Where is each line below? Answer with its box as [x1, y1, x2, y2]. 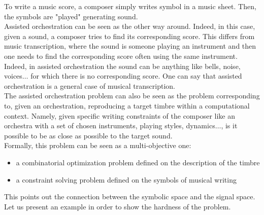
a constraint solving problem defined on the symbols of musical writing [16, 174, 237, 185]
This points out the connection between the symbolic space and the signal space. [4, 191, 255, 202]
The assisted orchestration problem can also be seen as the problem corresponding [4, 90, 260, 101]
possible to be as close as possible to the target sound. [4, 130, 173, 140]
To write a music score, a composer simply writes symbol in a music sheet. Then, [4, 1, 256, 11]
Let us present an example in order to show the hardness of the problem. [4, 201, 231, 211]
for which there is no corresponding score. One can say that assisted [30, 70, 242, 81]
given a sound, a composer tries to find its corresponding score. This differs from [4, 30, 255, 41]
